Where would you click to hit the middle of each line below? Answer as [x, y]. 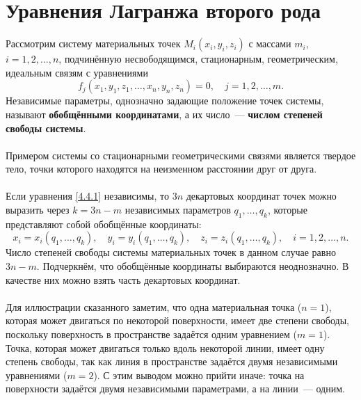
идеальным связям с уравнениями [77, 72]
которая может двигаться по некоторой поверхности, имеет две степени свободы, [177, 320]
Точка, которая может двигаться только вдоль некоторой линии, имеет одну [165, 347]
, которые [287, 210]
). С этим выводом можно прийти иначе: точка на [199, 375]
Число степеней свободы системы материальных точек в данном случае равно [171, 252]
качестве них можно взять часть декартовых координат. [123, 279]
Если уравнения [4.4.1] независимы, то [87, 196]
